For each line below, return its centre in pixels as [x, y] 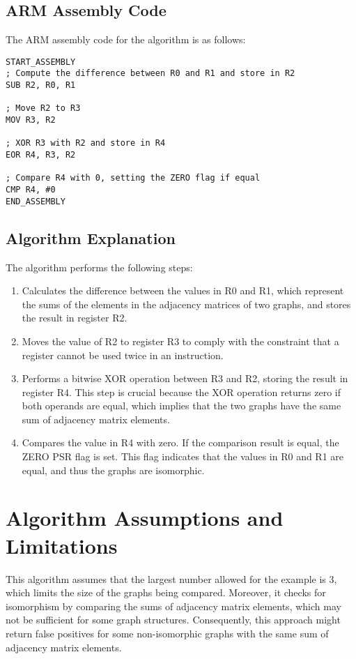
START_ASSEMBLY [41, 62]
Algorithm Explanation [91, 237]
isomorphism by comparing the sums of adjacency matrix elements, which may [173, 606]
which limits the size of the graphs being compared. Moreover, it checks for [166, 592]
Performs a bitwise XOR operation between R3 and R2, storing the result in [185, 378]
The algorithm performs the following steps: [99, 267]
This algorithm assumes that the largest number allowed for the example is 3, [171, 578]
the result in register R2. [75, 318]
